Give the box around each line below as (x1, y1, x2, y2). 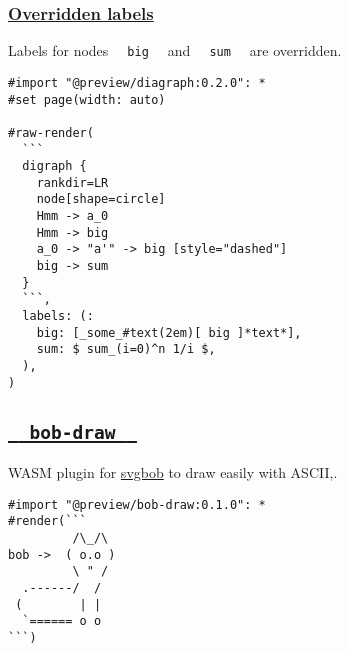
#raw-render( (8, 125, 94, 140)
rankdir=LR (36, 175, 109, 190)
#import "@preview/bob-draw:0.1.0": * (8, 497, 266, 512)
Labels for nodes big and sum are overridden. (8, 40, 342, 61)
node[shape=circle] (36, 192, 166, 207)
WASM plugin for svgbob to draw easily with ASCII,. (8, 462, 338, 483)
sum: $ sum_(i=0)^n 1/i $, (36, 342, 216, 357)
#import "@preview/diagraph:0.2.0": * (8, 75, 266, 90)
